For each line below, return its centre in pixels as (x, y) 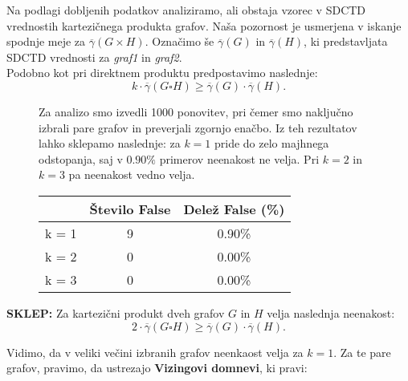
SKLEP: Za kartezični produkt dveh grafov (116, 312)
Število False (130, 209)
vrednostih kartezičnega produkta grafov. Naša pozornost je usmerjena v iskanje (204, 25)
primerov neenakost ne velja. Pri (239, 158)
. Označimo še (180, 41)
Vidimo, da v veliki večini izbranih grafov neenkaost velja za (155, 352)
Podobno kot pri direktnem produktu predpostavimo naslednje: (162, 73)
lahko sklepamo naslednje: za (110, 143)
